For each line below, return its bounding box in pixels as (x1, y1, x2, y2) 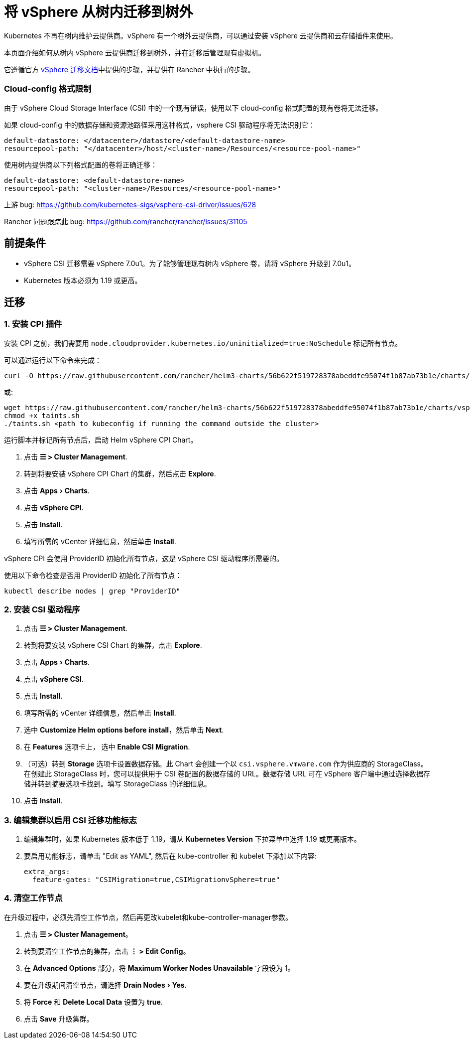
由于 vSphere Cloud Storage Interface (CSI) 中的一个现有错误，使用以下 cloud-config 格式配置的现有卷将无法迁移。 (4, 103, 383, 112)
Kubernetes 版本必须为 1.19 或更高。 (24, 276, 142, 285)
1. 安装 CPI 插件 (4, 319, 62, 329)
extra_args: (24, 868, 70, 876)
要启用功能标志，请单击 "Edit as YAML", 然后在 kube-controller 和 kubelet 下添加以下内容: (24, 852, 317, 861)
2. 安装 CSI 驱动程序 (4, 604, 80, 614)
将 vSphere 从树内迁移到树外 (4, 3, 193, 20)
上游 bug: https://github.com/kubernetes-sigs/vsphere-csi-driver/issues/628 (4, 200, 256, 209)
